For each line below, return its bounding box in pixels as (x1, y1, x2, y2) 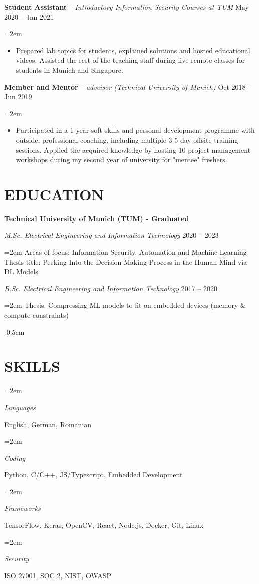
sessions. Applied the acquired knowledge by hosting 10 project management (16, 144, 251, 155)
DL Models (4, 266, 38, 277)
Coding (4, 452, 26, 463)
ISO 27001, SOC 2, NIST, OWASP (4, 570, 112, 580)
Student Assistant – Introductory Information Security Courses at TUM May (4, 2, 249, 12)
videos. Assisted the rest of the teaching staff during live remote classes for (16, 55, 245, 65)
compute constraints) (4, 310, 69, 320)
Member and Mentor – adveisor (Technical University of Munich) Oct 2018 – (4, 81, 252, 92)
